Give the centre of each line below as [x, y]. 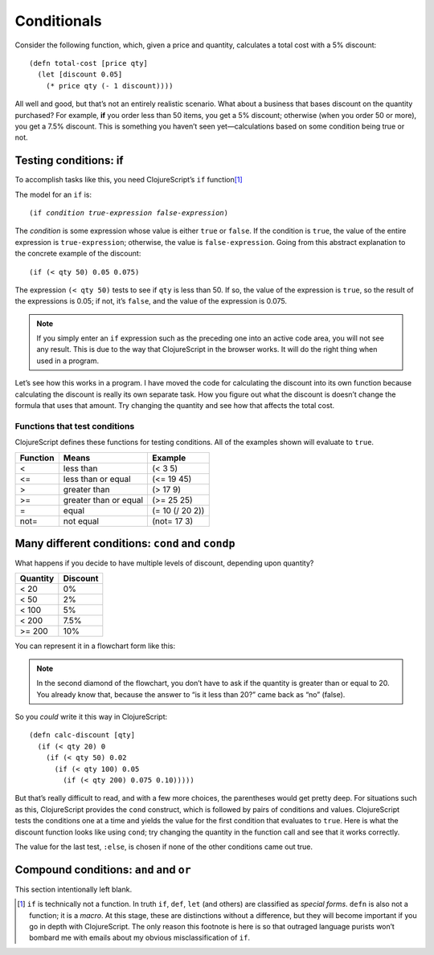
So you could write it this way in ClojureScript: [91, 717]
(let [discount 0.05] [80, 75]
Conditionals [58, 21]
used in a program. [68, 361]
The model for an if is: [53, 194]
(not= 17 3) [172, 520]
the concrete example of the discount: [78, 254]
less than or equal [97, 479]
